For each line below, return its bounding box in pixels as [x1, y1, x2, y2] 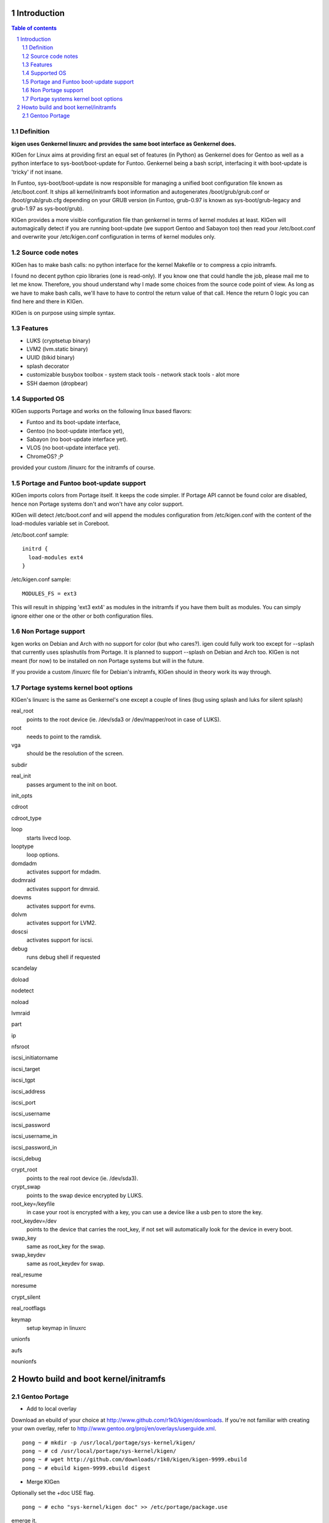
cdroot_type [11, 814, 42, 822]
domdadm [11, 860, 37, 867]
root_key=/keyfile [11, 1200, 55, 1207]
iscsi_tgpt [11, 1076, 36, 1084]
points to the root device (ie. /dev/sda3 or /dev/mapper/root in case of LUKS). [26, 716, 222, 723]
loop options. [26, 851, 60, 858]
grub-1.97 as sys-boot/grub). [11, 205, 84, 213]
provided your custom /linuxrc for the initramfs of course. [11, 464, 155, 472]
